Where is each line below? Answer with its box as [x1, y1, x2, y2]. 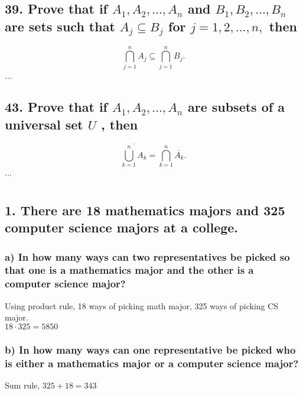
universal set [5, 115, 83, 133]
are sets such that [5, 17, 115, 35]
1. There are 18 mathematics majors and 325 [5, 200, 285, 219]
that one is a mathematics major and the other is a [5, 263, 254, 277]
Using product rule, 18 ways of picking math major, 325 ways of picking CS [5, 299, 279, 312]
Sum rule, [5, 378, 40, 391]
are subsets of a [187, 98, 285, 116]
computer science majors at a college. [5, 218, 239, 237]
